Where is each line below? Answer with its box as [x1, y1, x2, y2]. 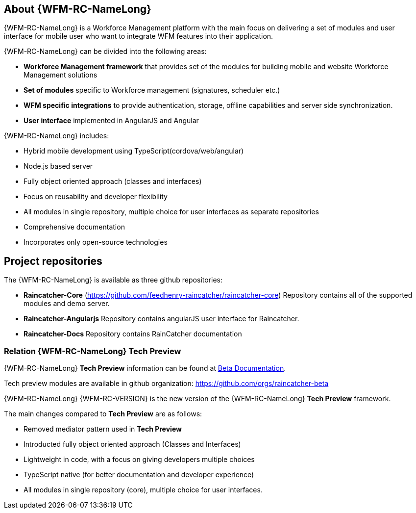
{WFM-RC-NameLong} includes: [4, 131, 109, 140]
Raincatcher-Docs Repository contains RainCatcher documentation [24, 330, 242, 338]
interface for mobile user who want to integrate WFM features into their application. [4, 32, 273, 41]
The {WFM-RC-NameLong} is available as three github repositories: [4, 276, 222, 284]
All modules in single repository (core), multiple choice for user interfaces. [24, 486, 263, 494]
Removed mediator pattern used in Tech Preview [24, 425, 182, 434]
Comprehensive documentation [24, 223, 125, 231]
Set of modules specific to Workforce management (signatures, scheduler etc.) [24, 86, 280, 95]
